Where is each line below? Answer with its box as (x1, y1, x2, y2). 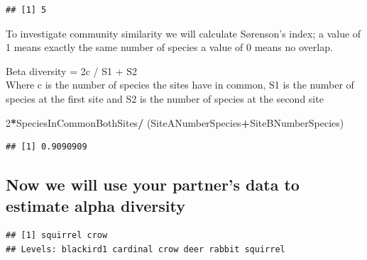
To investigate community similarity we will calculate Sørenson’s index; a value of (6, 26, 361, 40)
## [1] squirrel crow (6, 230, 108, 241)
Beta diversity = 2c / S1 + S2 (6, 63, 138, 78)
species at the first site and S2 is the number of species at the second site (6, 91, 324, 106)
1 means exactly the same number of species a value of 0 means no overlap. (6, 40, 333, 55)
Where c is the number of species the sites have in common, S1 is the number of (6, 77, 354, 92)
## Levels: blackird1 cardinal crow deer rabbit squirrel (6, 244, 285, 254)
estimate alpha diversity (6, 194, 186, 216)
